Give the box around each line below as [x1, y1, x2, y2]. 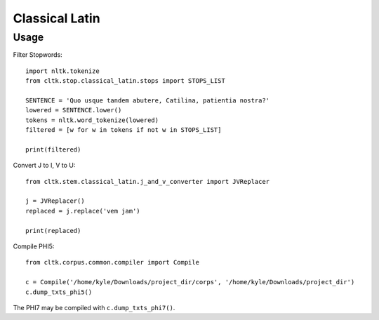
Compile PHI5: [13, 242, 55, 251]
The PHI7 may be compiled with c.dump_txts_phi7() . [13, 303, 175, 312]
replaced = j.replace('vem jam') [25, 207, 140, 215]
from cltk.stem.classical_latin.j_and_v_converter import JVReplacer [25, 178, 270, 185]
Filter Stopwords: [13, 51, 62, 59]
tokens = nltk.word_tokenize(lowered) [25, 116, 159, 124]
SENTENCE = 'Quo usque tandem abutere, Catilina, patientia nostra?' [25, 96, 270, 105]
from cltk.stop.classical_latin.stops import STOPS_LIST [25, 77, 226, 85]
